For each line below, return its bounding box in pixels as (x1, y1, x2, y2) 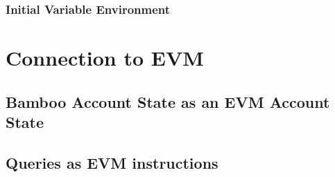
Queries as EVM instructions (6, 151, 218, 173)
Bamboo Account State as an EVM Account (6, 91, 330, 112)
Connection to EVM (6, 44, 204, 72)
